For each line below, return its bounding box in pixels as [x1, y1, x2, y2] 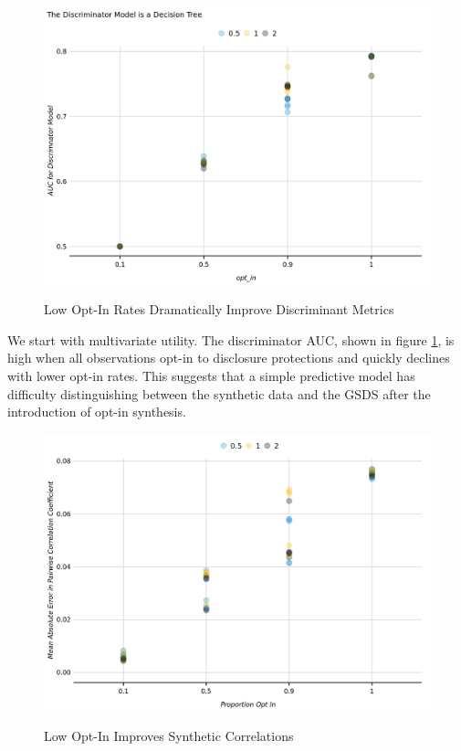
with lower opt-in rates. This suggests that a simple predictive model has [7, 366, 415, 386]
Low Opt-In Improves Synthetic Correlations [44, 726, 294, 746]
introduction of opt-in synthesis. [7, 402, 186, 421]
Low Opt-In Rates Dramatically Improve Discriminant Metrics [44, 300, 394, 319]
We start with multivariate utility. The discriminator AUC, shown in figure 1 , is [7, 330, 455, 349]
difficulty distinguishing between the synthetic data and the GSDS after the [7, 384, 431, 403]
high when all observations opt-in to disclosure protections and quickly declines [7, 348, 450, 367]
